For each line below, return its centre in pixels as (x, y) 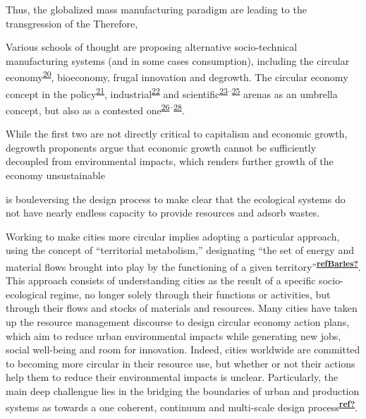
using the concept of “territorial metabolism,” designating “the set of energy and (180, 250)
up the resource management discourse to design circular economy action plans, (178, 321)
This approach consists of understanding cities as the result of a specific (161, 280)
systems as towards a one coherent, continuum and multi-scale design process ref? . (182, 406)
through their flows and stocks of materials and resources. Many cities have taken (182, 308)
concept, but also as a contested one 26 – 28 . (95, 109)
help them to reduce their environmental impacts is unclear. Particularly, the (172, 377)
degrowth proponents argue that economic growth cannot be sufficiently (161, 147)
